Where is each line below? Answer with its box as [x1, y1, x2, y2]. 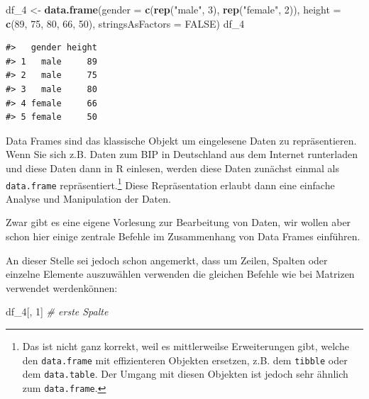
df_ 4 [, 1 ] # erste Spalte [6, 304, 109, 319]
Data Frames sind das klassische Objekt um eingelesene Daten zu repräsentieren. [6, 133, 357, 147]
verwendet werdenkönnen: [6, 280, 118, 295]
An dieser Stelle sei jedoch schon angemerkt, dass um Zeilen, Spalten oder [6, 252, 328, 267]
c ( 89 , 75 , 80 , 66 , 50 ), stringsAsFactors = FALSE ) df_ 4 [6, 16, 245, 30]
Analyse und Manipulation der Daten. [6, 191, 171, 206]
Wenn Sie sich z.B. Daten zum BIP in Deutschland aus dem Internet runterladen [6, 147, 358, 162]
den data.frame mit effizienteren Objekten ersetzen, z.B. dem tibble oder [22, 352, 348, 367]
